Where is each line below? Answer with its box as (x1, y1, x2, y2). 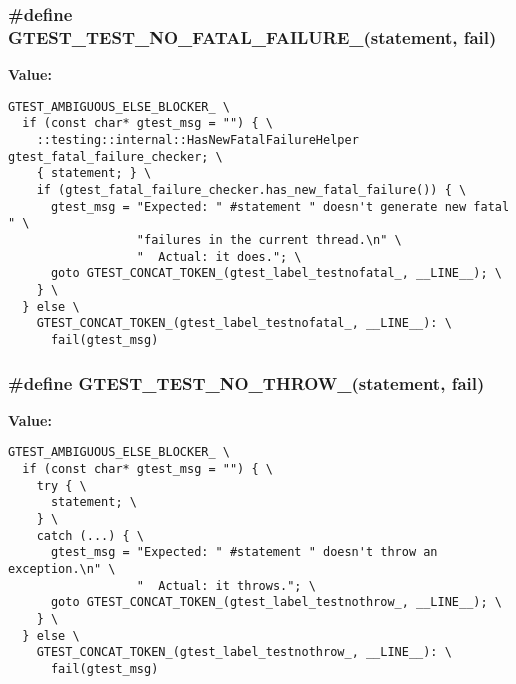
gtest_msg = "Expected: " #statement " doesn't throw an (50, 545, 438, 560)
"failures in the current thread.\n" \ (136, 232, 402, 247)
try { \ (36, 478, 87, 493)
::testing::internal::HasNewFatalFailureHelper (36, 133, 359, 148)
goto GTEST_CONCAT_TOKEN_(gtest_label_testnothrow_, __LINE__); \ (50, 595, 502, 610)
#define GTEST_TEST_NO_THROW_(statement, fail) (8, 370, 485, 395)
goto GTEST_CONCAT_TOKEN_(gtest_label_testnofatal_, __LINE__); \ (50, 266, 502, 281)
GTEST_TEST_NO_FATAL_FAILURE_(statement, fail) (8, 24, 497, 49)
